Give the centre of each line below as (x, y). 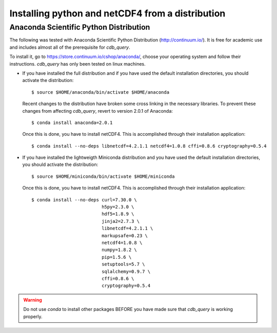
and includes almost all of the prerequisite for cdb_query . (70, 47)
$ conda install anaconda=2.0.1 (72, 122)
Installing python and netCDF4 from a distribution (117, 13)
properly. (33, 316)
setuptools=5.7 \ (124, 264)
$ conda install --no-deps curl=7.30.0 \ (84, 200)
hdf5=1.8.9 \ (118, 214)
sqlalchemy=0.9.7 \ (126, 271)
